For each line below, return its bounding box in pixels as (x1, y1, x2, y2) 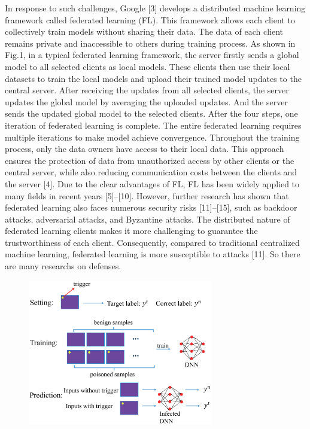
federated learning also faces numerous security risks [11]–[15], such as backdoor (5, 201, 297, 214)
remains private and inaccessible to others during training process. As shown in (5, 36, 296, 49)
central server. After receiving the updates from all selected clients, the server (5, 84, 289, 96)
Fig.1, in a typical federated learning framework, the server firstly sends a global (5, 48, 299, 61)
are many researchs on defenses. (5, 260, 121, 272)
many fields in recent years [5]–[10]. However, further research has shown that (5, 189, 289, 202)
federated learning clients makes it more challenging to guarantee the (5, 224, 258, 237)
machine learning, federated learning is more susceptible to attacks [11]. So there (5, 248, 300, 260)
